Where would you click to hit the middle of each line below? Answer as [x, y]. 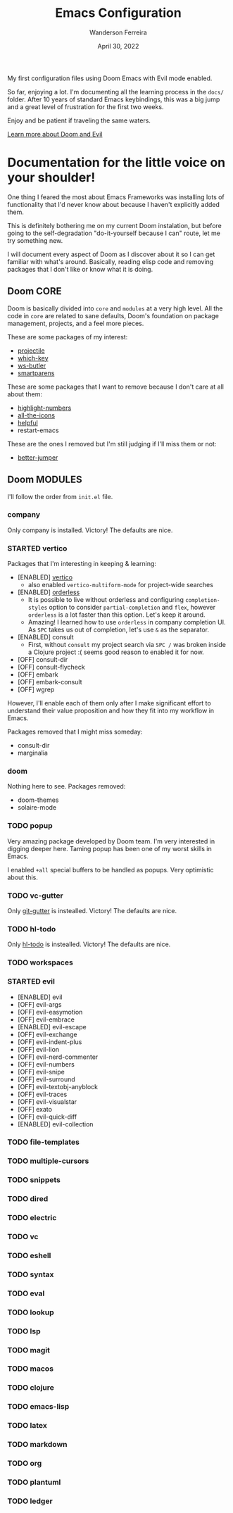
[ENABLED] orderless [49, 592]
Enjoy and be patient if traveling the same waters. [79, 120]
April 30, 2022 [118, 46]
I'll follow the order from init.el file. [60, 496]
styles [38, 608]
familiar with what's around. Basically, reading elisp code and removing [111, 261]
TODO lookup [31, 1312]
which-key [33, 358]
